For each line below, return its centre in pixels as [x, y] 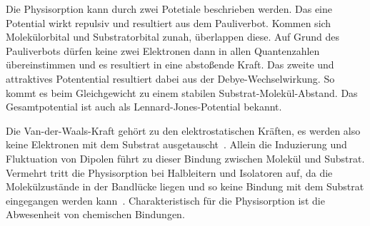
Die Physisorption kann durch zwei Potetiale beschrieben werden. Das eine [169, 9]
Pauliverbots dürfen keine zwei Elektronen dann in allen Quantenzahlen [163, 50]
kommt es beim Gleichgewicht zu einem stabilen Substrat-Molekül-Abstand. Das [182, 92]
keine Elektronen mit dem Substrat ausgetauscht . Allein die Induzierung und [176, 144]
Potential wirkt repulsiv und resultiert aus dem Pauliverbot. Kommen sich [169, 22]
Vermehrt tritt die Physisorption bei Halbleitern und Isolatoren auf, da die [169, 172]
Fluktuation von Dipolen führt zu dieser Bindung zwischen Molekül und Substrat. [185, 158]
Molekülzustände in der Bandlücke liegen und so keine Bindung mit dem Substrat [185, 186]
